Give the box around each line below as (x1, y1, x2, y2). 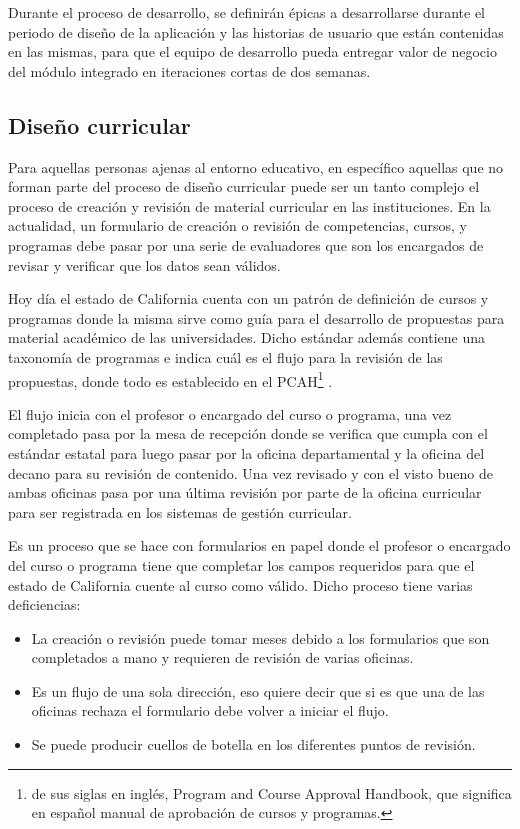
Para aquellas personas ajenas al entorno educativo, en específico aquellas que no (8, 156, 504, 177)
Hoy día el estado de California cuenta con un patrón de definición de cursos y (8, 288, 489, 309)
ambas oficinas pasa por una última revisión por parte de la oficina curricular (8, 482, 482, 503)
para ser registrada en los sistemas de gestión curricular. (8, 501, 352, 522)
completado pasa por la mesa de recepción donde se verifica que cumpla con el (8, 423, 488, 444)
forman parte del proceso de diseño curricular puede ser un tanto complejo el (8, 176, 480, 197)
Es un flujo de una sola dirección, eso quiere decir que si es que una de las (31, 680, 485, 701)
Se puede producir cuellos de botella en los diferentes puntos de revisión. (31, 734, 476, 755)
